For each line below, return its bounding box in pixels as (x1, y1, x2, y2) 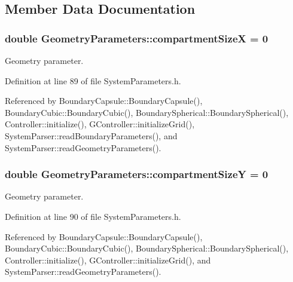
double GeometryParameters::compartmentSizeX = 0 (5, 30, 268, 45)
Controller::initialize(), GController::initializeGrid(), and (5, 253, 211, 266)
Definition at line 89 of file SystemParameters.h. (5, 74, 181, 87)
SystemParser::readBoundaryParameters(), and (5, 129, 178, 142)
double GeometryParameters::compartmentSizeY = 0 (5, 167, 268, 182)
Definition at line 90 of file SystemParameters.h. (5, 210, 181, 222)
